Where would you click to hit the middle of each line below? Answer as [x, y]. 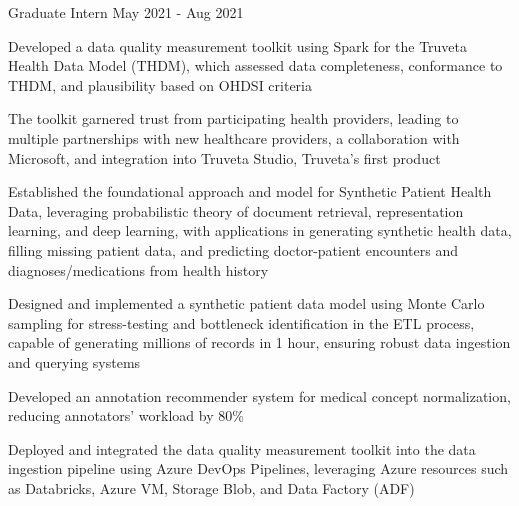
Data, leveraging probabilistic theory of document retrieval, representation [236, 210]
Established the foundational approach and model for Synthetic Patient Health [250, 191]
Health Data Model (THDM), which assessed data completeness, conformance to [255, 65]
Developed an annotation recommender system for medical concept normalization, [259, 395]
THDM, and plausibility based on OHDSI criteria [160, 84]
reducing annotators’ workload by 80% [126, 415]
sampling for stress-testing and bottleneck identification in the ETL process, [241, 322]
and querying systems [74, 361]
